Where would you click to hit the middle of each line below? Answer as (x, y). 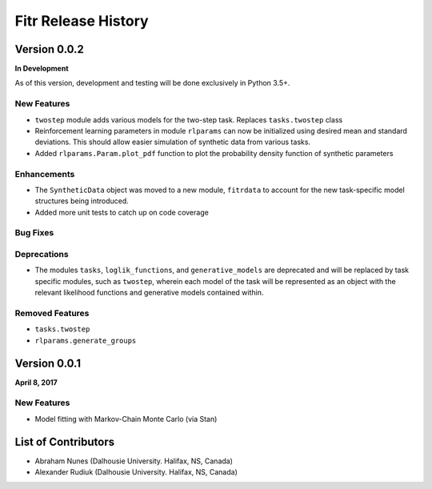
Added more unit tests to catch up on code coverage (122, 212)
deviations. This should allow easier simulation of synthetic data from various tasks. (173, 142)
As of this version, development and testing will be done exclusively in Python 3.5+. (152, 83)
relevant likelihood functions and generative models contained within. (149, 293)
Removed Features (52, 313)
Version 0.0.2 (49, 49)
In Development (42, 69)
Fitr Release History (82, 21)
